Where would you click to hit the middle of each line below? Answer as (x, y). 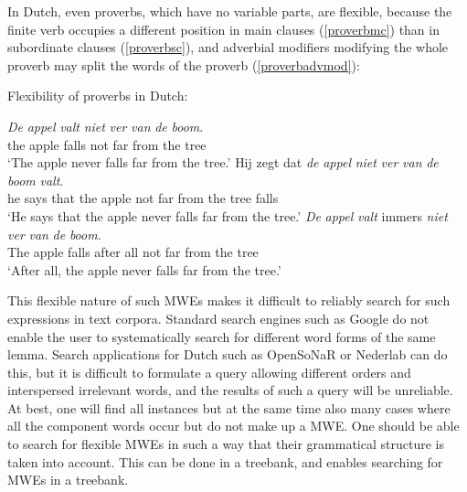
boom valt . (36, 180)
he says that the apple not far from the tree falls (143, 198)
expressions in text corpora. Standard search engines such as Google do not (218, 318)
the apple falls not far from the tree (107, 144)
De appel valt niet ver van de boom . (106, 126)
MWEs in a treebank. (68, 480)
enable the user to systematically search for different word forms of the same (222, 336)
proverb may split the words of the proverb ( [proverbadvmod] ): (184, 64)
